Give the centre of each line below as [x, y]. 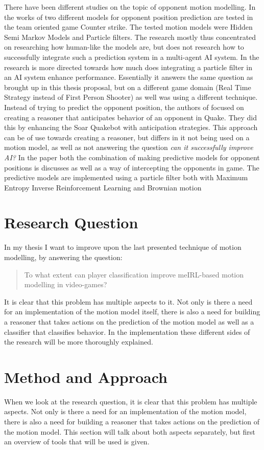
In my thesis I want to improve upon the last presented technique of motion [123, 247]
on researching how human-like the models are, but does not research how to [124, 47]
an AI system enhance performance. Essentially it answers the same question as [129, 77]
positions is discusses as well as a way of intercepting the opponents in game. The [132, 167]
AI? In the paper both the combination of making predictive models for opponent [132, 157]
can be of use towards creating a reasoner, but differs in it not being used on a [127, 137]
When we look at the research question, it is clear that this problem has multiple [131, 401]
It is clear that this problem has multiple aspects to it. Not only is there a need [128, 301]
